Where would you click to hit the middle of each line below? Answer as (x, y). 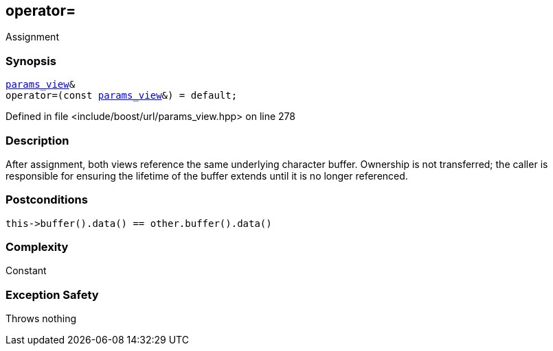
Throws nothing (41, 319)
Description (37, 140)
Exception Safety (52, 294)
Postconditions (47, 200)
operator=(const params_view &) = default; (122, 96)
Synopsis (31, 61)
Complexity (37, 247)
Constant (26, 271)
